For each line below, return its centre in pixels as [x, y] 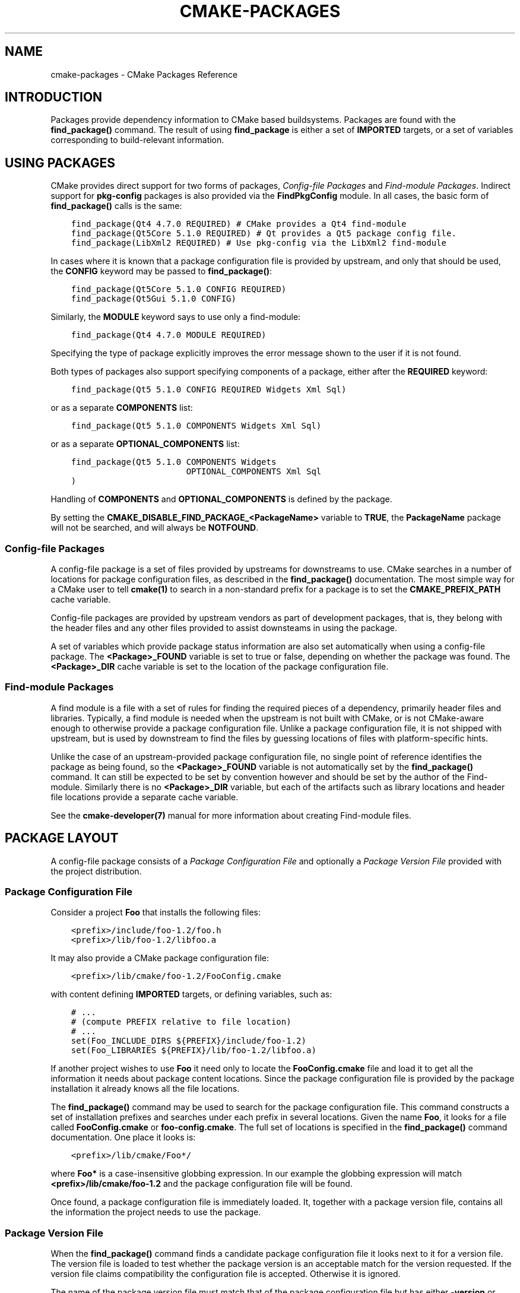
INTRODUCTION [54, 97]
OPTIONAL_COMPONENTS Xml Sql [254, 472]
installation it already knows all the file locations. [145, 1089]
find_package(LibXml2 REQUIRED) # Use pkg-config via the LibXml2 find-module [259, 243]
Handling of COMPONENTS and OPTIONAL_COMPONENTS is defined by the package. [221, 499]
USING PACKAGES [60, 163]
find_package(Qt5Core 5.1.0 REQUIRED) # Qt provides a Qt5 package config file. [264, 234]
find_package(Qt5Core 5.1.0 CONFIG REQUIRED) [179, 289]
